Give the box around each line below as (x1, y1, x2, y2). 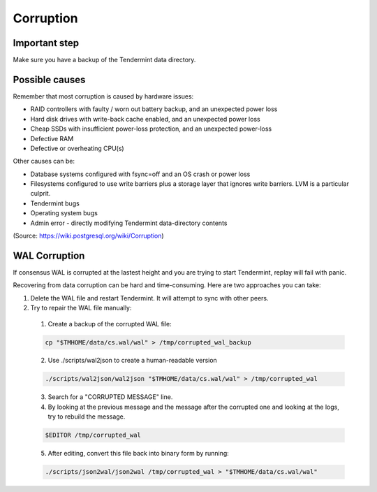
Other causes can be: (13, 157, 75, 166)
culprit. (30, 189, 51, 198)
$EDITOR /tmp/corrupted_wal (45, 431, 141, 440)
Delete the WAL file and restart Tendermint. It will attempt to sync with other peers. (30, 294, 269, 302)
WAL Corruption (13, 249, 85, 261)
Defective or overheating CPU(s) (30, 144, 125, 152)
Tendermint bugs (30, 199, 80, 208)
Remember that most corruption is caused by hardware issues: (13, 92, 194, 101)
